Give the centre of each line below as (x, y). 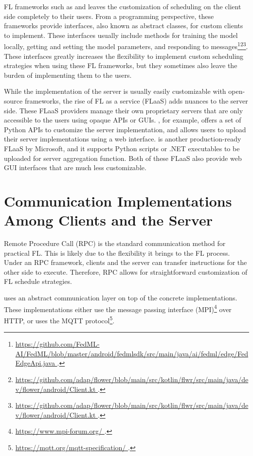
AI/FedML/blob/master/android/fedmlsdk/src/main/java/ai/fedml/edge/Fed (132, 353)
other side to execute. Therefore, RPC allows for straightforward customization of (126, 272)
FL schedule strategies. (38, 281)
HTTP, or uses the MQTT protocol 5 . (59, 319)
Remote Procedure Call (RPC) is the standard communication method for (115, 243)
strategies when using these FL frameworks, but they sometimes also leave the (121, 65)
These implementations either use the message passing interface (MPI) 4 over (118, 308)
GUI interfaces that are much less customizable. (75, 167)
